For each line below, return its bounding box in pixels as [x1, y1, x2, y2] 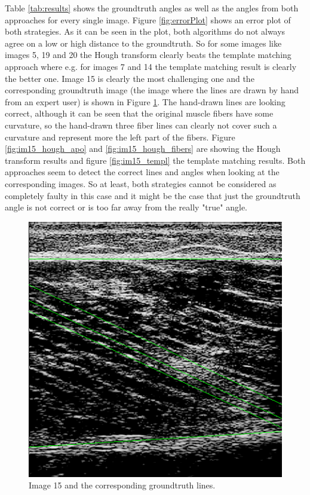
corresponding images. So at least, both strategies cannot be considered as [5, 177, 277, 190]
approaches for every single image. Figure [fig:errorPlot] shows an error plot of [5, 13, 291, 26]
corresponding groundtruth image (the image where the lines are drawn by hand [5, 84, 299, 96]
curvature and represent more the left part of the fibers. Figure [5, 130, 235, 143]
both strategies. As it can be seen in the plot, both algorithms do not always [5, 25, 286, 38]
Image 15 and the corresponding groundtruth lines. [29, 479, 216, 491]
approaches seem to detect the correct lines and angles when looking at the [5, 166, 280, 178]
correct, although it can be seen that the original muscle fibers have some [5, 107, 274, 120]
